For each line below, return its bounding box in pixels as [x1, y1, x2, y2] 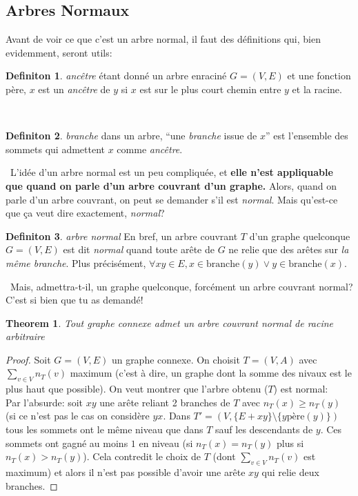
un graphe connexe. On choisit [111, 352, 240, 366]
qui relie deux [261, 465, 319, 479]
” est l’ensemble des [265, 128, 348, 143]
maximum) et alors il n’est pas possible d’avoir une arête [6, 465, 246, 479]
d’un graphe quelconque [249, 228, 350, 243]
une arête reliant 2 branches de [99, 395, 230, 409]
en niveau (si [139, 435, 193, 450]
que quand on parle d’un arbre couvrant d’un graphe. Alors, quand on [6, 178, 337, 192]
